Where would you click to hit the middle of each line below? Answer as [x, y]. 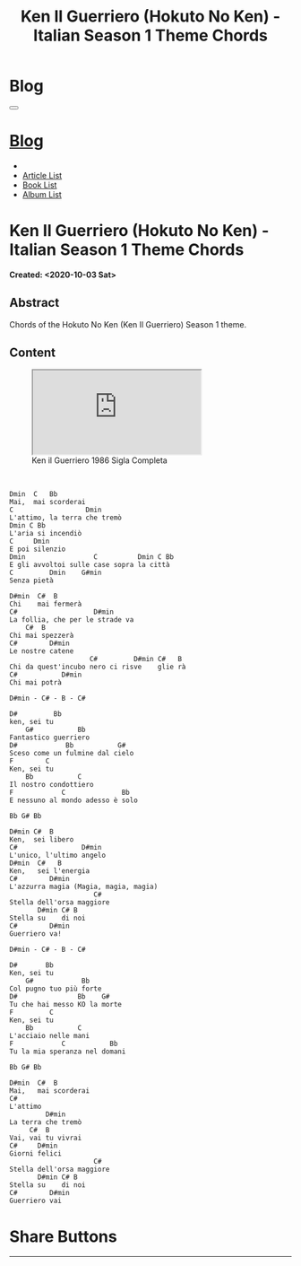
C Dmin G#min [56, 573]
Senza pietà [31, 581]
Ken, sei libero [42, 840]
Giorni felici [36, 1154]
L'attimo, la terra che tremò [66, 518]
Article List [42, 175]
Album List [42, 194]
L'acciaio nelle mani [50, 1036]
